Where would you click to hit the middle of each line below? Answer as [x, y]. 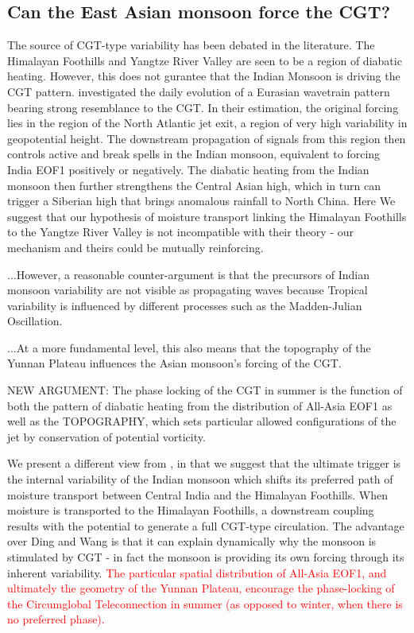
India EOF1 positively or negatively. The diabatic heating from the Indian [188, 169]
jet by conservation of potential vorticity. [106, 436]
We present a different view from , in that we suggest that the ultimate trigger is [204, 463]
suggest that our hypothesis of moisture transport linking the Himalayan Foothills [207, 216]
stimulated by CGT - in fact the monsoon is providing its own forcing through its [206, 557]
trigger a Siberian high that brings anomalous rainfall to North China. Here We [201, 201]
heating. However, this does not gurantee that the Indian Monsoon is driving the [204, 76]
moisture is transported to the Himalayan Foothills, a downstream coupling [191, 510]
